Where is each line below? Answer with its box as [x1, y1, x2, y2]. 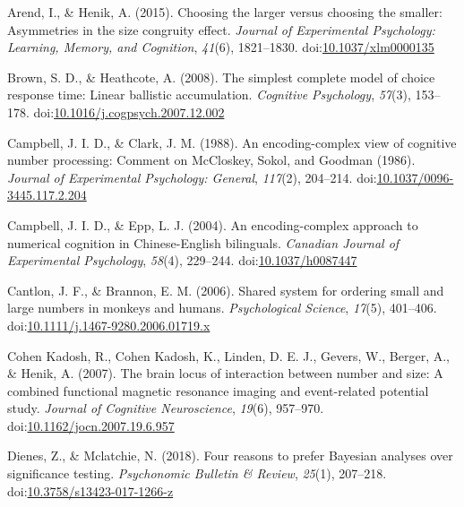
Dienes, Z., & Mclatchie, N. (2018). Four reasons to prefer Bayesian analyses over [7, 446, 453, 465]
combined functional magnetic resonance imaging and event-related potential [7, 381, 429, 400]
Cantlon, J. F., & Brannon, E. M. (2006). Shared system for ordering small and [7, 280, 444, 299]
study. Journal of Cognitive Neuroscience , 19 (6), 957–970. [7, 399, 324, 417]
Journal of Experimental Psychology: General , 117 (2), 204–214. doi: [7, 168, 377, 186]
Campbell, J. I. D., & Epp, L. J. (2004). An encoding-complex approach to [7, 215, 418, 234]
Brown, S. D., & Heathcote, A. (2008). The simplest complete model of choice [7, 67, 435, 86]
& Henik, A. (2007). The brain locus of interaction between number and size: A [7, 364, 443, 382]
